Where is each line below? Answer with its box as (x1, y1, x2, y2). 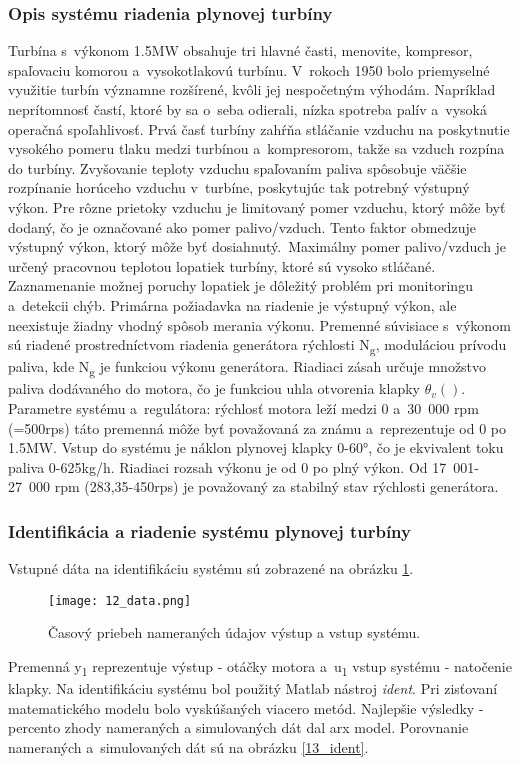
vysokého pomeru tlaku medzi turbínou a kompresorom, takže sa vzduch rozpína (8, 138, 505, 159)
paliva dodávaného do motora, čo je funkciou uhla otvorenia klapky (8, 378, 420, 399)
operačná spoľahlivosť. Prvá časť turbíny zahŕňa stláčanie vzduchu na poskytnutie (8, 118, 510, 139)
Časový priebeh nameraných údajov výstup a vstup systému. (48, 622, 421, 643)
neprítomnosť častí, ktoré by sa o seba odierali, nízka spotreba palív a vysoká (8, 99, 487, 119)
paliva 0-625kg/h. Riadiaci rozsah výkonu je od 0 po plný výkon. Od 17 (8, 456, 447, 477)
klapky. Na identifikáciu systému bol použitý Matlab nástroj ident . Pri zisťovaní (8, 678, 498, 699)
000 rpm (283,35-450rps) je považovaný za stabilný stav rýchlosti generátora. (28, 476, 499, 497)
